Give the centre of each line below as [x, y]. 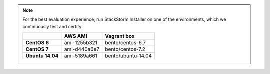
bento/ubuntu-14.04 [129, 56]
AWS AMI [76, 36]
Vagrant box [120, 36]
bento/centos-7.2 [125, 49]
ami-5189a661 [81, 56]
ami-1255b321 [81, 43]
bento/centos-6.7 [125, 43]
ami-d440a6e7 [82, 49]
